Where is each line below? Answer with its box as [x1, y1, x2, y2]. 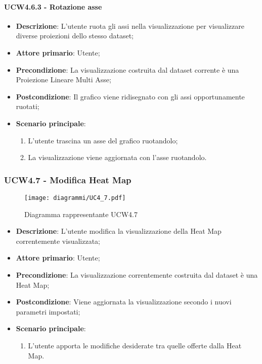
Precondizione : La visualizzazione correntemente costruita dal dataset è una [16, 269, 258, 280]
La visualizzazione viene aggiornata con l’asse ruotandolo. [28, 152, 207, 163]
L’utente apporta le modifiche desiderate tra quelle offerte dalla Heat [28, 340, 242, 350]
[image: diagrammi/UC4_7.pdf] [24, 194, 126, 201]
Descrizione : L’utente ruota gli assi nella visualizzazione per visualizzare [16, 20, 244, 31]
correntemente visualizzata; [16, 235, 100, 246]
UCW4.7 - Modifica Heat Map [4, 173, 132, 186]
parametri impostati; [16, 306, 80, 317]
